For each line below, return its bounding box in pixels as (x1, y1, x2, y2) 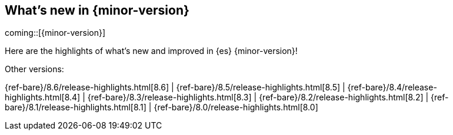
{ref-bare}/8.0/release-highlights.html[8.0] (154, 102, 318, 113)
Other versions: (5, 64, 64, 75)
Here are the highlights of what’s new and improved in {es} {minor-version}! (5, 46, 298, 56)
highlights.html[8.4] (5, 92, 81, 103)
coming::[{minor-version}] (5, 28, 106, 38)
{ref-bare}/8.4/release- (347, 82, 437, 93)
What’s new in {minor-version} (5, 3, 189, 18)
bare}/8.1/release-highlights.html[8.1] (5, 102, 146, 113)
